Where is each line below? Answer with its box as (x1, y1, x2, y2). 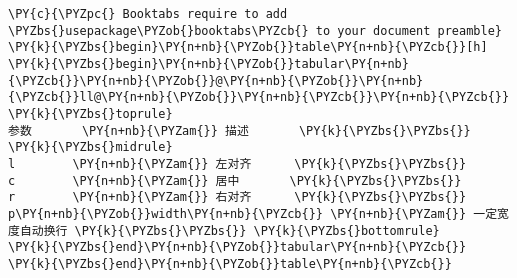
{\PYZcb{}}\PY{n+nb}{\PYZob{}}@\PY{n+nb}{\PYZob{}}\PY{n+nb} (8, 73, 424, 88)
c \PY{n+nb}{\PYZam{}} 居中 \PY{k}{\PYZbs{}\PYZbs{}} (8, 173, 462, 188)
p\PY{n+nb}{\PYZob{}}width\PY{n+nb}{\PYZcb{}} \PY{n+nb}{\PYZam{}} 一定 (8, 206, 498, 221)
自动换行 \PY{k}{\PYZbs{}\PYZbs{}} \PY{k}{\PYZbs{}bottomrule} (19, 223, 440, 238)
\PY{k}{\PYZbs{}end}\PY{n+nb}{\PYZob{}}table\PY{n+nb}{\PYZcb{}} (8, 256, 452, 271)
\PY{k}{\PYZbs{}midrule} (8, 140, 173, 155)
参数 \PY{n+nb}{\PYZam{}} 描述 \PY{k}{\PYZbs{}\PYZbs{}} (8, 123, 471, 138)
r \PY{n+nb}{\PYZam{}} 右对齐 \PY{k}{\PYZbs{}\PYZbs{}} (8, 190, 467, 205)
